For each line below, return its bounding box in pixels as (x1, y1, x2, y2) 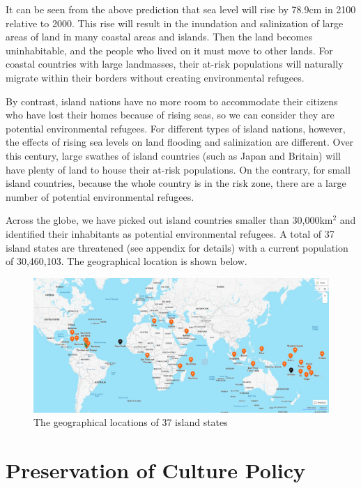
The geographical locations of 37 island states (33, 415, 228, 429)
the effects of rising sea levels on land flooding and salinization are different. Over (6, 135, 354, 149)
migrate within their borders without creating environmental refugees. (6, 70, 305, 84)
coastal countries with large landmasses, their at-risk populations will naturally (6, 56, 344, 71)
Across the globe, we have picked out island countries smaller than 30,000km (6, 213, 333, 227)
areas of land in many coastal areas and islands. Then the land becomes (6, 29, 312, 44)
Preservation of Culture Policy (6, 456, 306, 485)
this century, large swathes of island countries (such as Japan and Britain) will (6, 148, 341, 162)
